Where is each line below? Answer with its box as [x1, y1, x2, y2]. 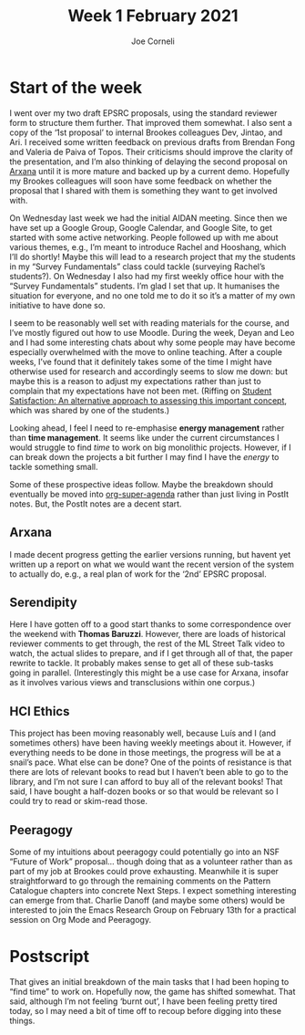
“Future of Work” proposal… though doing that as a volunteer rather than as [9, 855, 293, 867]
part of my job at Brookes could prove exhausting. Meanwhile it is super [9, 865, 280, 876]
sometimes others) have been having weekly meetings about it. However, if [9, 737, 291, 748]
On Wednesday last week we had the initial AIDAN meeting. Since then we [9, 212, 288, 224]
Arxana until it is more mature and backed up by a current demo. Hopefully [9, 165, 290, 176]
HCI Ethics [9, 704, 70, 719]
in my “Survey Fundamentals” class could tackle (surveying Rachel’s [9, 261, 266, 272]
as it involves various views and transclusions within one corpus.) [9, 677, 256, 688]
